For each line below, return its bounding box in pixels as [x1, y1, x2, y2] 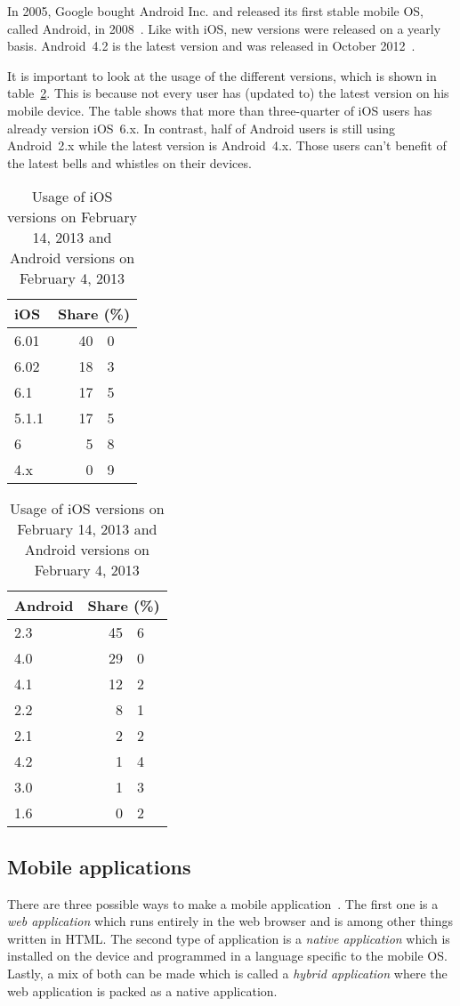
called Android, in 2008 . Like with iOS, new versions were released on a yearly [7, 19, 441, 37]
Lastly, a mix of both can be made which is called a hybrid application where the [7, 963, 448, 982]
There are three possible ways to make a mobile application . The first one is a [7, 894, 439, 913]
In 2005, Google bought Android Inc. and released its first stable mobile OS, [7, 2, 424, 20]
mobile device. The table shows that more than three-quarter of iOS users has [7, 101, 432, 119]
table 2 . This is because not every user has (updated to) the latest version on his [7, 84, 449, 102]
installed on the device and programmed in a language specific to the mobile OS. [7, 946, 448, 965]
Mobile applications [7, 852, 191, 880]
